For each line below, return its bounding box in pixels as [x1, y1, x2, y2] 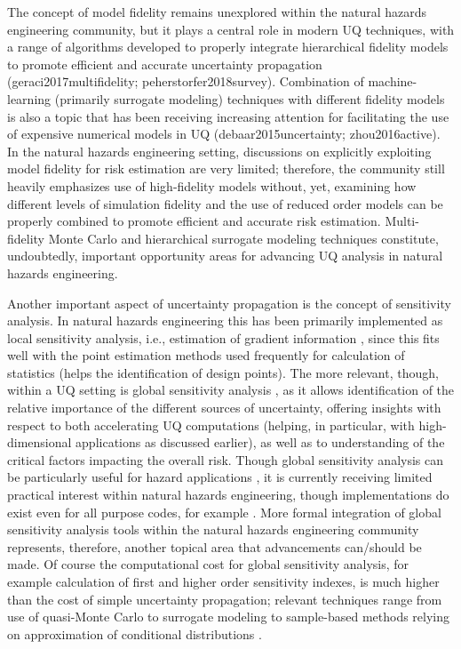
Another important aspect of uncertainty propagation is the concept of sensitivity [7, 293, 451, 312]
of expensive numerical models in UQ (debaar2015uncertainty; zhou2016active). [7, 124, 441, 143]
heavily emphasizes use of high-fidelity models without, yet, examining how [7, 176, 417, 195]
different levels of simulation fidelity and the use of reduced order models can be [7, 194, 443, 212]
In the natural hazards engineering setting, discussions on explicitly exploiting [7, 141, 432, 160]
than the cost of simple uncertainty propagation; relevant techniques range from [7, 589, 442, 608]
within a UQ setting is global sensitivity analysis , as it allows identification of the [7, 381, 455, 399]
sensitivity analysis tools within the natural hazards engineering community [7, 520, 419, 539]
